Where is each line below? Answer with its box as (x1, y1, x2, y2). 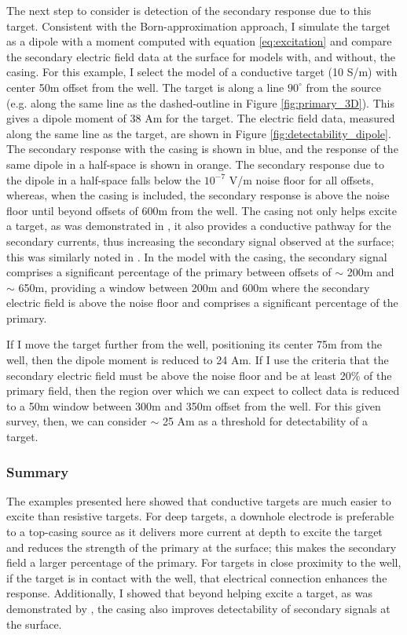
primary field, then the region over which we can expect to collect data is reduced (6, 382, 400, 399)
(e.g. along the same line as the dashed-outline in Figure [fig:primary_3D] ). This (6, 94, 394, 111)
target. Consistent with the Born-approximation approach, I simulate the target (6, 17, 390, 34)
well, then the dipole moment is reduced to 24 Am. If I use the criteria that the (6, 352, 389, 368)
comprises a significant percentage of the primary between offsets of (6, 264, 332, 280)
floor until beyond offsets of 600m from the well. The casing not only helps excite (6, 202, 397, 218)
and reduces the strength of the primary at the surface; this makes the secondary (6, 538, 397, 555)
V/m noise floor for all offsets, (229, 171, 374, 188)
